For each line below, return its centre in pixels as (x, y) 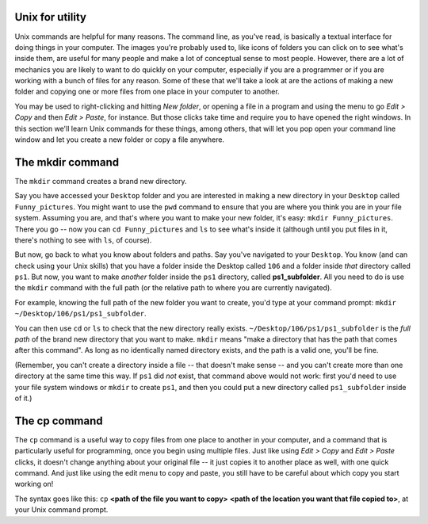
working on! (34, 484)
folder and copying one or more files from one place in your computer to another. (147, 92)
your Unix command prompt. (61, 510)
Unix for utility (51, 17)
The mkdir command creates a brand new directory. (101, 181)
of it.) (23, 398)
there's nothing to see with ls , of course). (83, 240)
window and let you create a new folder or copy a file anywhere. (120, 140)
